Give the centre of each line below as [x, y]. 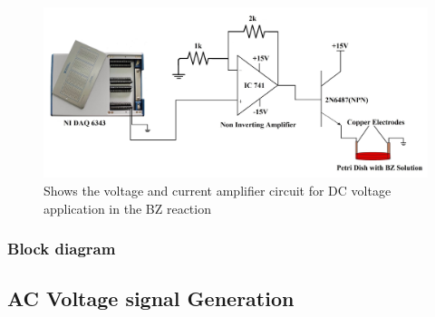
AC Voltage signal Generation [151, 298]
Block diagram [62, 249]
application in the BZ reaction [127, 208]
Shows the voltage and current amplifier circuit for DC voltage [217, 190]
